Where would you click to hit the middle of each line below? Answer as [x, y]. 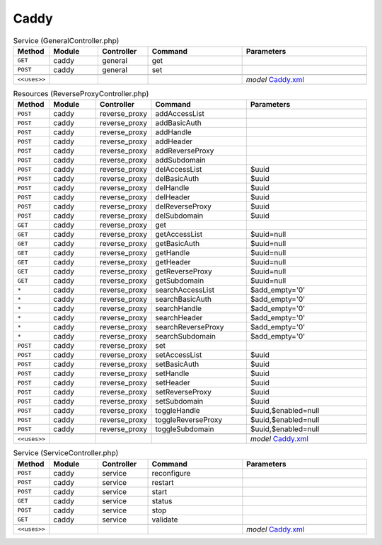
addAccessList [180, 114]
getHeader [173, 262]
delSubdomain [179, 216]
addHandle [174, 132]
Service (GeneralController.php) [66, 40]
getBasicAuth [178, 244]
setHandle [172, 373]
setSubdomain [179, 402]
